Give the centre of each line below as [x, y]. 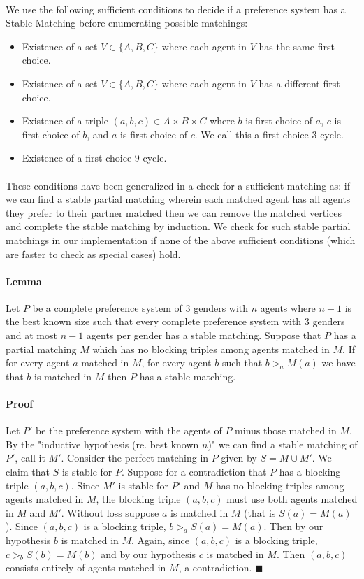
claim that [28, 472]
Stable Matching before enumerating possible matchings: [127, 23]
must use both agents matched [292, 499]
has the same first [297, 46]
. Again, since [160, 540]
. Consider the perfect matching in [135, 458]
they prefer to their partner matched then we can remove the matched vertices [174, 212]
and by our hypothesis [148, 553]
